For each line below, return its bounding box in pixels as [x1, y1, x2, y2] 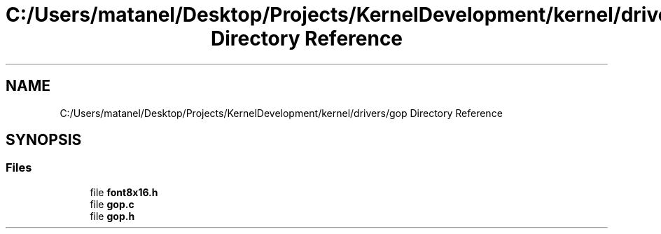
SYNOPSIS [6, 131, 82, 149]
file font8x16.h [90, 186, 158, 198]
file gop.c [90, 198, 134, 210]
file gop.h [90, 209, 135, 222]
